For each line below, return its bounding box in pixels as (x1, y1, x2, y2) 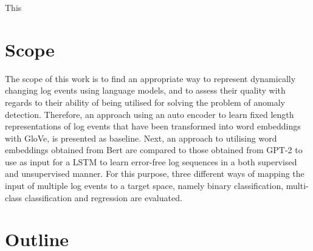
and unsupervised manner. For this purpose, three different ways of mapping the (5, 167, 304, 180)
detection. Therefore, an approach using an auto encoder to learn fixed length (5, 108, 294, 120)
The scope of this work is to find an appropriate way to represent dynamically (5, 72, 296, 84)
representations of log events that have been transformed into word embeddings (5, 120, 301, 132)
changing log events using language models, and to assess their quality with (5, 84, 286, 97)
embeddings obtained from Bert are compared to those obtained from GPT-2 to (5, 143, 303, 156)
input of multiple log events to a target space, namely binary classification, (5, 179, 284, 192)
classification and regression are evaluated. (24, 191, 182, 204)
